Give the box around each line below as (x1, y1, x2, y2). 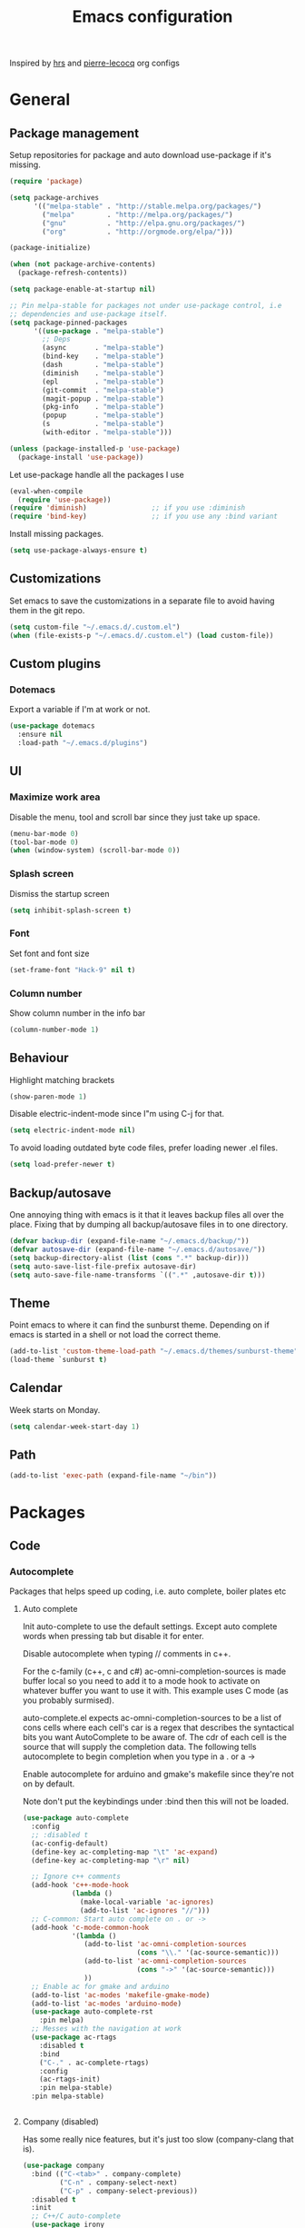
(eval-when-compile (9, 486, 84, 496)
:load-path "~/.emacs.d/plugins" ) (17, 739, 148, 748)
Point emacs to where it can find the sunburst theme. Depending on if (9, 1319, 270, 1330)
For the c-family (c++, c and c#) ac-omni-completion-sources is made (22, 1666, 287, 1677)
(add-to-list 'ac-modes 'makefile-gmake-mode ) (31, 1990, 211, 2000)
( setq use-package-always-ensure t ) (9, 546, 148, 555)
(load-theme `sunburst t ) (9, 1356, 107, 1365)
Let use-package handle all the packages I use (9, 469, 184, 480)
